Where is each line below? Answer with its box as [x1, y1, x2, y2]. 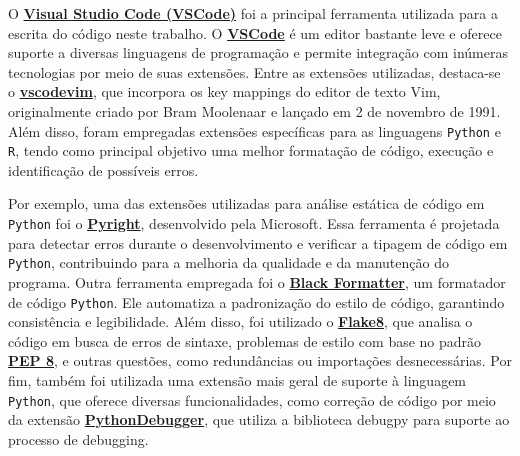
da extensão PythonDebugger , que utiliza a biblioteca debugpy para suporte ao [8, 409, 510, 430]
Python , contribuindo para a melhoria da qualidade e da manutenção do [8, 252, 449, 273]
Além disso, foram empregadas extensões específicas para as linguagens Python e [8, 120, 501, 141]
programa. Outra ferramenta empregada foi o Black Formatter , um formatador [8, 271, 506, 292]
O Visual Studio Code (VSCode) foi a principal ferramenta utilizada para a [8, 3, 498, 23]
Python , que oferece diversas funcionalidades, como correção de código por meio [8, 389, 496, 410]
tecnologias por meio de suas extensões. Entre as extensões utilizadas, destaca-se [8, 61, 501, 82]
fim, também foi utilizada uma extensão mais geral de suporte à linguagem [8, 370, 467, 390]
